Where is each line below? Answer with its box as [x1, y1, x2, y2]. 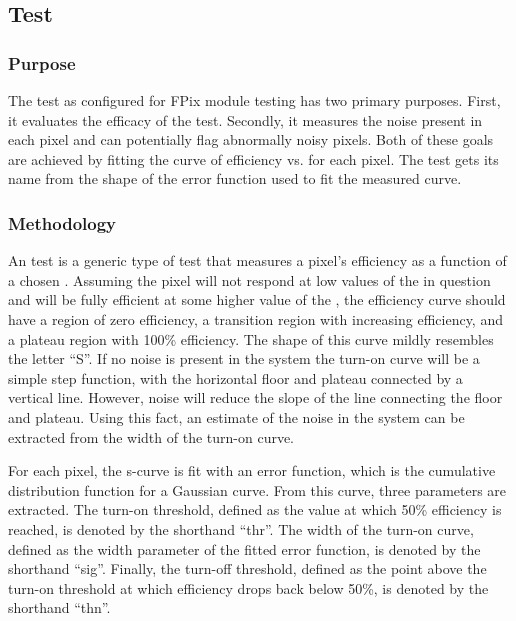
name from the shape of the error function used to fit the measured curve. [8, 168, 462, 189]
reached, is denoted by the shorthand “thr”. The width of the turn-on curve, [8, 518, 474, 539]
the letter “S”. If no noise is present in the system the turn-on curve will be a [8, 348, 480, 369]
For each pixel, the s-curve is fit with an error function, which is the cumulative [8, 460, 496, 481]
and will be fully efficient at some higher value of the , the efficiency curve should [8, 289, 506, 310]
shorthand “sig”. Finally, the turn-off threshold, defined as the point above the [8, 558, 487, 579]
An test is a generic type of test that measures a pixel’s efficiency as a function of [8, 250, 507, 271]
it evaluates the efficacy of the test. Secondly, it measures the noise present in [8, 109, 483, 130]
